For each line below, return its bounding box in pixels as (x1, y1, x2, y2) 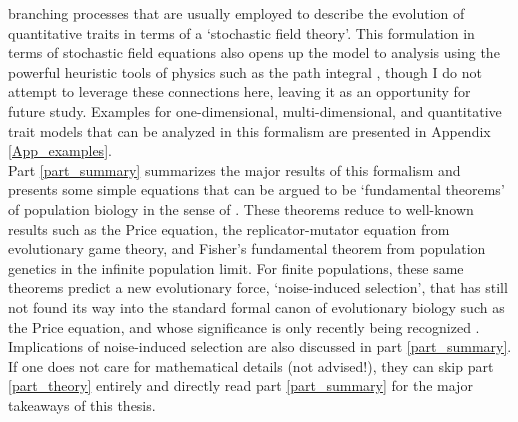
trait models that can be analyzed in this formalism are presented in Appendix (8, 120, 491, 141)
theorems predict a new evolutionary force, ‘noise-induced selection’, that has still (8, 277, 508, 298)
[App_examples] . (8, 140, 112, 161)
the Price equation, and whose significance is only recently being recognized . (8, 316, 480, 337)
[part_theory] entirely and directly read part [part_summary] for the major (8, 375, 473, 396)
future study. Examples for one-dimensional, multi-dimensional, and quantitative (8, 100, 502, 121)
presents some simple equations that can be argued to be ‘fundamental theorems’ (8, 179, 505, 200)
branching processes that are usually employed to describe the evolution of (8, 3, 465, 23)
